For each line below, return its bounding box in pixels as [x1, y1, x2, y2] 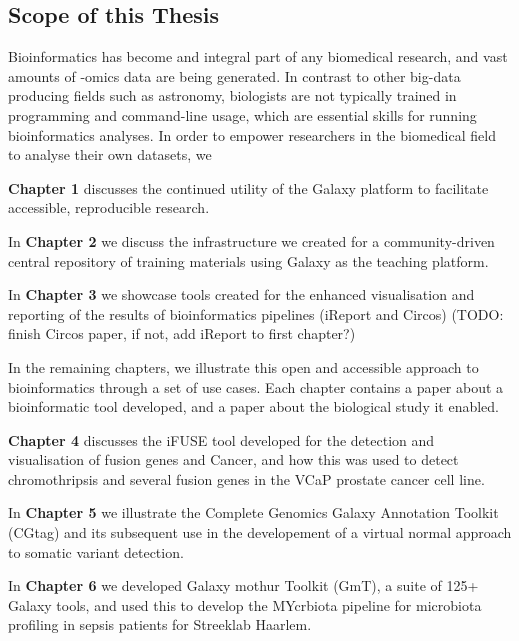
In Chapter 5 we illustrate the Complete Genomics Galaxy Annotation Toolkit [8, 502, 499, 523]
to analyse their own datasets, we [8, 144, 212, 165]
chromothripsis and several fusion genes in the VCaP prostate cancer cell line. [8, 468, 485, 489]
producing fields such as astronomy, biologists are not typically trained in [8, 85, 457, 106]
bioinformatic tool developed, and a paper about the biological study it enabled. [8, 396, 500, 417]
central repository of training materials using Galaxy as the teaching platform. [8, 250, 489, 271]
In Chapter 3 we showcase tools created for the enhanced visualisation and [8, 284, 475, 305]
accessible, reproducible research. [8, 197, 210, 218]
